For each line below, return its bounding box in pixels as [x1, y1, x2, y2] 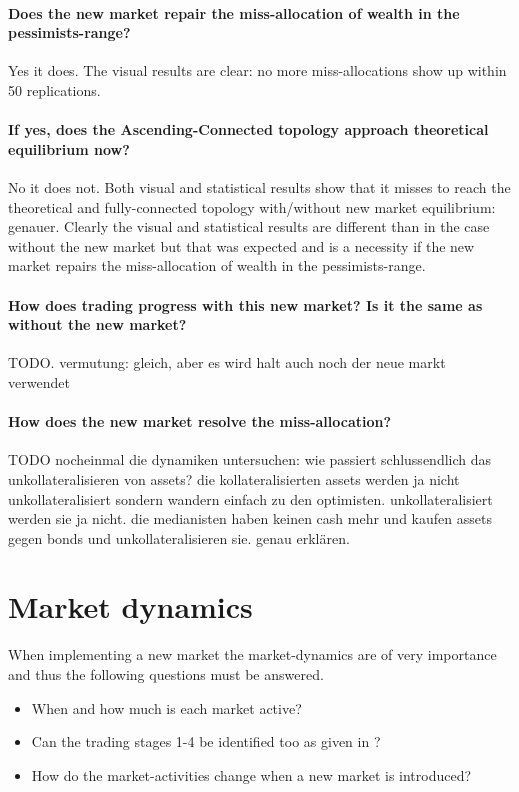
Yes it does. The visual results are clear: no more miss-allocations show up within [8, 60, 507, 81]
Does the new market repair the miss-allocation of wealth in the [8, 2, 460, 23]
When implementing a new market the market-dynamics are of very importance [8, 644, 497, 665]
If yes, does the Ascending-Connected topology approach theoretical [8, 119, 489, 140]
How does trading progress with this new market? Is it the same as [8, 294, 483, 315]
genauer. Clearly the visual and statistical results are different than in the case [8, 216, 490, 237]
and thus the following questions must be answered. [8, 664, 324, 684]
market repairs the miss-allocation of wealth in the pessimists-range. [8, 255, 426, 276]
